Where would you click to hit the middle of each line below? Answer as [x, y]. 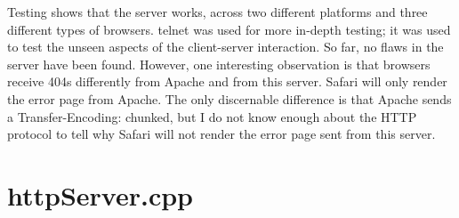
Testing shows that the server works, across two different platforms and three [217, 12]
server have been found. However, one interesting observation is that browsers [219, 64]
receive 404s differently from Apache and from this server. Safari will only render [227, 81]
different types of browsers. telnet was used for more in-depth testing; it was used [229, 29]
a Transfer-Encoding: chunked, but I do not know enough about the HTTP [212, 116]
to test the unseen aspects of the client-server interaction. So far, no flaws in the [225, 47]
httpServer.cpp [100, 194]
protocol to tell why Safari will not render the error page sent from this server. [221, 134]
